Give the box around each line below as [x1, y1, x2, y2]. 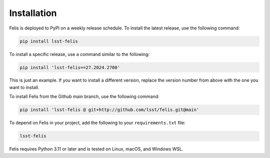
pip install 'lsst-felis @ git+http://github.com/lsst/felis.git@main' [19, 107, 199, 112]
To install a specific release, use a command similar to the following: [9, 51, 150, 57]
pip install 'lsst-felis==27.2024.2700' [19, 64, 120, 70]
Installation [9, 7, 57, 18]
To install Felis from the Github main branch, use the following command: [9, 93, 159, 99]
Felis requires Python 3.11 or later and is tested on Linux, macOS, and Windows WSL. [9, 146, 183, 152]
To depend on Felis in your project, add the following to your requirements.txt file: [9, 120, 186, 126]
